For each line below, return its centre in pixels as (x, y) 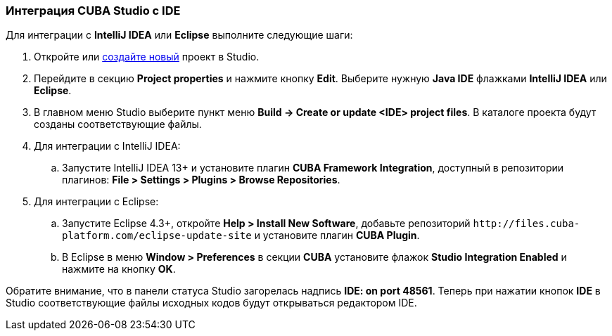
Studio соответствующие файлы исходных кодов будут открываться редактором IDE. (211, 303)
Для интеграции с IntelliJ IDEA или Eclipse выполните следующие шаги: (179, 35)
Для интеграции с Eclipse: (96, 202)
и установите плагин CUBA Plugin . (337, 235)
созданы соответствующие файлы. (118, 124)
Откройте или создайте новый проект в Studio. (147, 57)
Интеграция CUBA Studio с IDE (93, 11)
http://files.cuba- (527, 224)
